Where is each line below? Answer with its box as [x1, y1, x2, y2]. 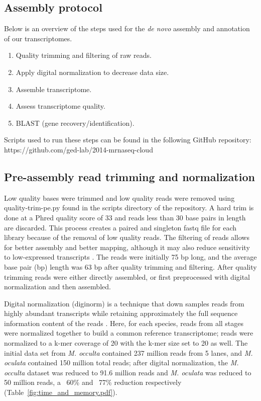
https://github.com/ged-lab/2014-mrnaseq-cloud [4, 144, 153, 154]
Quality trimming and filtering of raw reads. [16, 50, 152, 60]
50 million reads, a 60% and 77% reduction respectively [4, 377, 182, 387]
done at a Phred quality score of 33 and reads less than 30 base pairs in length [4, 212, 246, 222]
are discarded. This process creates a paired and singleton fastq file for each [4, 222, 237, 232]
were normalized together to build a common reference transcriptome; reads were [4, 328, 253, 338]
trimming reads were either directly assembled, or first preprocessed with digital [4, 271, 250, 282]
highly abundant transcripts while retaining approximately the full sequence [4, 308, 238, 318]
